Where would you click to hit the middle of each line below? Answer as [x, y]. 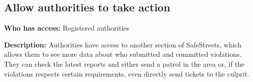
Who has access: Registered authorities [67, 28]
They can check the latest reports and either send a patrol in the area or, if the [124, 63]
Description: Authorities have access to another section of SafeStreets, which [123, 44]
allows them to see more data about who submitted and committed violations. [123, 54]
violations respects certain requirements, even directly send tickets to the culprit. [127, 73]
